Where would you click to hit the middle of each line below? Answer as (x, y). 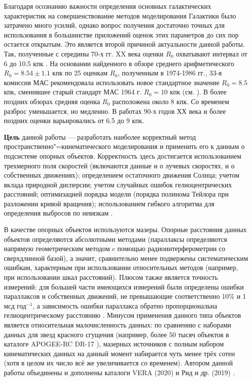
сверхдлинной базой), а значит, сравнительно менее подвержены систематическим (126, 258)
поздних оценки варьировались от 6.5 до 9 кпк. (74, 120)
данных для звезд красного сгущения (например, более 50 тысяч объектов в (117, 334)
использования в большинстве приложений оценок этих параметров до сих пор (121, 34)
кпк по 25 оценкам (80, 73)
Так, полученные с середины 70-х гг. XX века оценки (84, 53)
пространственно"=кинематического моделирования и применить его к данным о (124, 146)
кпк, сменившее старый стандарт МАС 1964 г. (73, 92)
